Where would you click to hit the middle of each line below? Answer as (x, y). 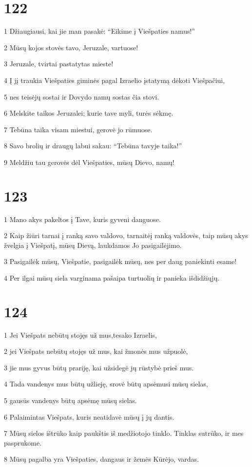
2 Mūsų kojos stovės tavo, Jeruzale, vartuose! (71, 47)
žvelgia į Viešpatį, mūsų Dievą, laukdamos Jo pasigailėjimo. (93, 245)
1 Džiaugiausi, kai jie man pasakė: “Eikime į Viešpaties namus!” (99, 31)
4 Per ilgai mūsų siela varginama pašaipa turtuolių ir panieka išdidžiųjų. (112, 277)
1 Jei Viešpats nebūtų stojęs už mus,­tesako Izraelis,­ (80, 335)
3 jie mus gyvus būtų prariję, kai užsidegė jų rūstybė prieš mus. (99, 367)
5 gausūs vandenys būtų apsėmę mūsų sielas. (70, 400)
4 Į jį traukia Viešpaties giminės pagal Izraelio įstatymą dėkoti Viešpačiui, (115, 80)
